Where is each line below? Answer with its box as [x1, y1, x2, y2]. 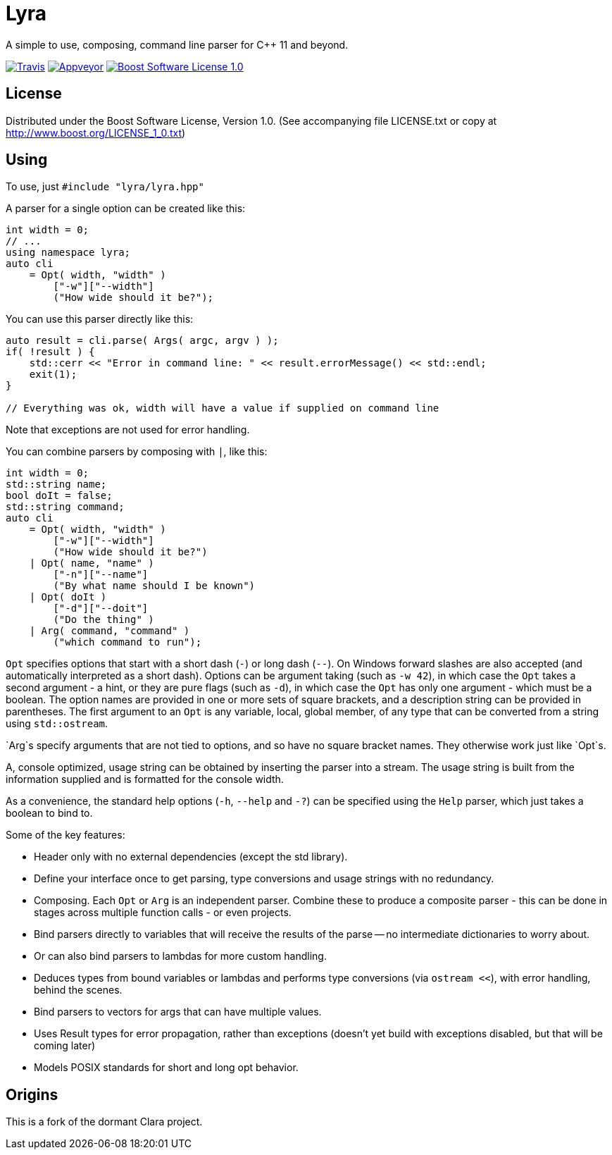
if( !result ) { [6, 346, 95, 358]
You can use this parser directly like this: [6, 313, 194, 326]
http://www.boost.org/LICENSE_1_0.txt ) [6, 126, 186, 139]
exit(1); [29, 369, 77, 381]
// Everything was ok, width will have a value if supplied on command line [6, 402, 439, 414]
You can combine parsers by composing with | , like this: [6, 445, 268, 458]
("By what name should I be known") [53, 580, 256, 592]
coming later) [34, 1039, 96, 1052]
